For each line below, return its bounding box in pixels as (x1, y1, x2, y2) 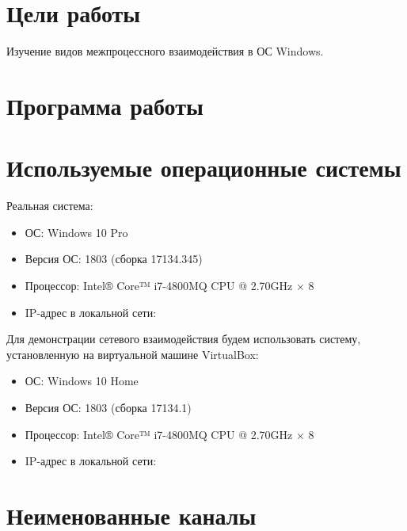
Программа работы (6, 89, 203, 121)
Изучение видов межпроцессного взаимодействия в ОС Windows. (6, 43, 324, 59)
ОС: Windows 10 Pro (25, 223, 128, 240)
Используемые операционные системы (6, 151, 401, 184)
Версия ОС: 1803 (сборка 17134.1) (25, 399, 192, 415)
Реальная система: (6, 197, 93, 214)
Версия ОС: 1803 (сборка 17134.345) (25, 250, 203, 267)
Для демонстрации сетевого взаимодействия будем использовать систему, (6, 330, 361, 347)
